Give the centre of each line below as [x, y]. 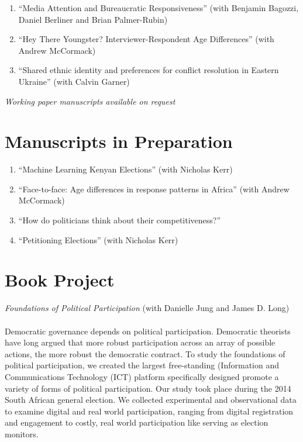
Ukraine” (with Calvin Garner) [74, 81]
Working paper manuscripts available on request [90, 101]
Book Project [60, 280]
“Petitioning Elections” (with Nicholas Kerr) [98, 239]
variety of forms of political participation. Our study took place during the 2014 [148, 388]
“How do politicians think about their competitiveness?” [120, 220]
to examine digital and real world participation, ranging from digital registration [149, 411]
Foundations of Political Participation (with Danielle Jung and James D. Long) [147, 308]
